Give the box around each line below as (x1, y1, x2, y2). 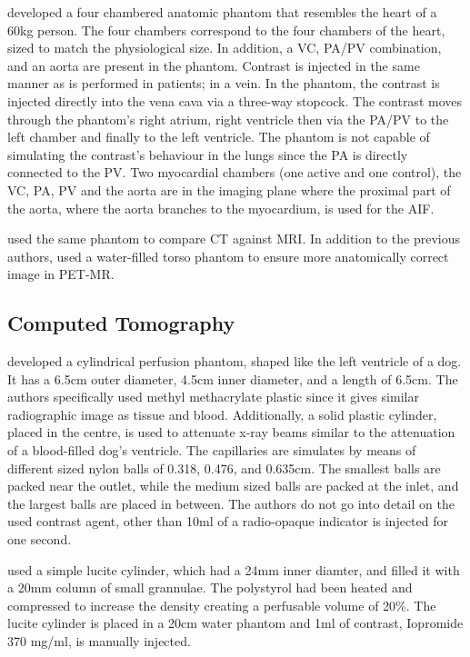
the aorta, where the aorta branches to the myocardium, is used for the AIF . (7, 198, 435, 217)
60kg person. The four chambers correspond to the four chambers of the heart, (7, 20, 445, 39)
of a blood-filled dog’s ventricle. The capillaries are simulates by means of (7, 441, 416, 460)
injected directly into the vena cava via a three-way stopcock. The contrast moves (7, 91, 462, 110)
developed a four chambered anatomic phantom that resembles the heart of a (7, 3, 437, 21)
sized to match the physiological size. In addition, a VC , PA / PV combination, (7, 38, 442, 57)
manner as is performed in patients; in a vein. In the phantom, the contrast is (7, 74, 440, 93)
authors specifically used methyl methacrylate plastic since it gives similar (7, 387, 419, 406)
